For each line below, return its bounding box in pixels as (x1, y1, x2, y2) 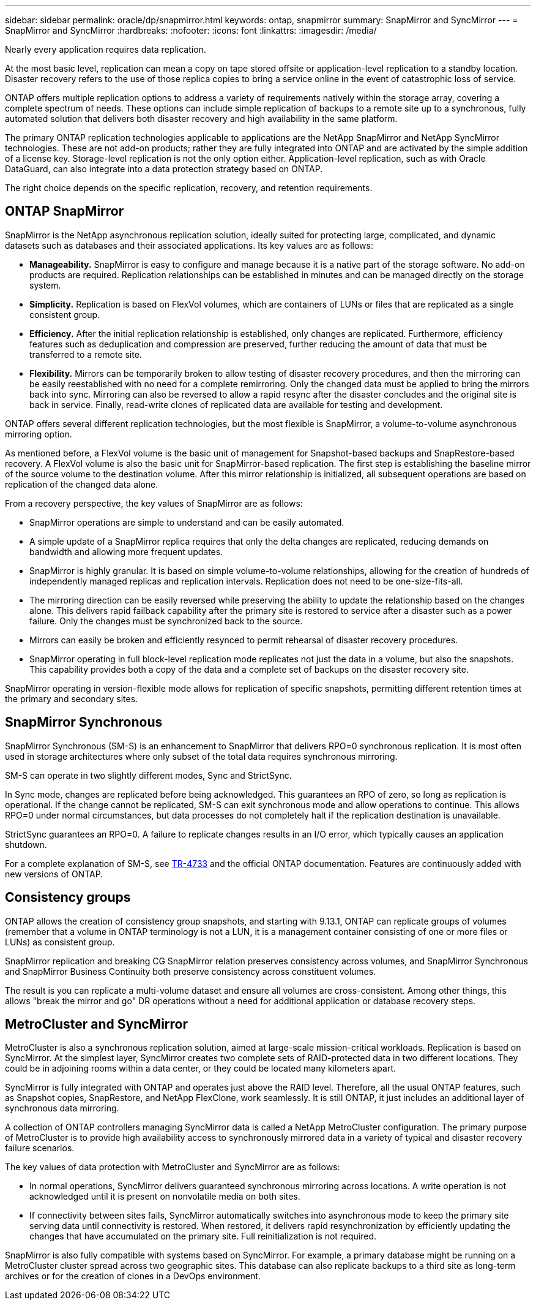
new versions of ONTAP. (5, 868, 103, 879)
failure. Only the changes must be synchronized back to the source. (29, 615, 303, 626)
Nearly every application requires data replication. (5, 44, 206, 55)
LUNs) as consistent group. (5, 936, 115, 947)
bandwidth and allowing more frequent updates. (29, 546, 223, 557)
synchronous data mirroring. (5, 1103, 119, 1114)
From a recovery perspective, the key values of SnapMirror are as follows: (5, 497, 303, 509)
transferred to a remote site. (29, 349, 142, 360)
